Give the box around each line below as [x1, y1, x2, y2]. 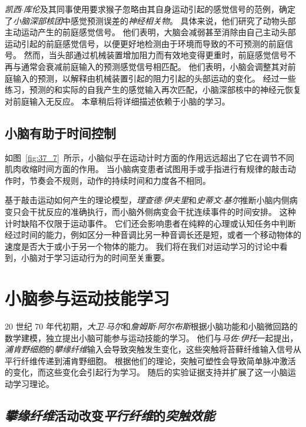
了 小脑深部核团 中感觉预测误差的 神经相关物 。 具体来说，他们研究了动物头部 [5, 14, 296, 26]
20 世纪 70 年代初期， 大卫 [5, 320, 104, 332]
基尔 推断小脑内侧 [223, 194, 290, 206]
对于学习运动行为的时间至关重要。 [37, 251, 169, 264]
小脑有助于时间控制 [5, 123, 116, 142]
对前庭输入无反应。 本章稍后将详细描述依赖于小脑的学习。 [5, 95, 230, 107]
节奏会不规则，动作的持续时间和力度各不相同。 [29, 174, 211, 186]
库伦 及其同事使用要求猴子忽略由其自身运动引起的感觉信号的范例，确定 [23, 3, 295, 15]
